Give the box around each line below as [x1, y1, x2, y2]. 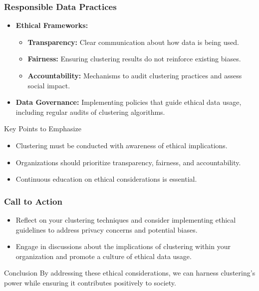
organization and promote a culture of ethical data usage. [15, 251, 192, 261]
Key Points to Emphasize [4, 123, 81, 134]
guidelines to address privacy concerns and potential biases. [15, 224, 198, 235]
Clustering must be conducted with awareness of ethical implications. [15, 140, 228, 150]
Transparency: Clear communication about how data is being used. [27, 36, 239, 47]
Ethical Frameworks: [15, 20, 88, 30]
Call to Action [4, 195, 62, 207]
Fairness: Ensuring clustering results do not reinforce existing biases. [27, 53, 241, 64]
